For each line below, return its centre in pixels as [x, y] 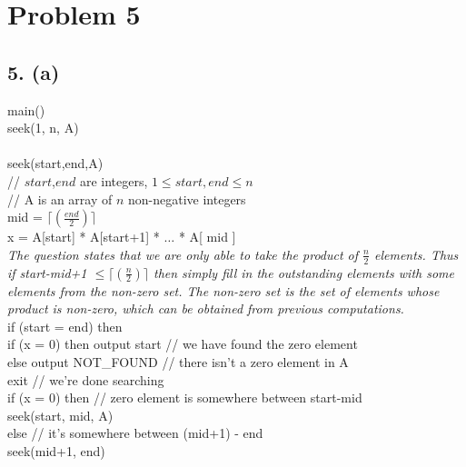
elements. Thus [416, 254]
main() [26, 109]
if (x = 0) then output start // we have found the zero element [183, 344]
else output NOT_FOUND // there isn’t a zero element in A [178, 361]
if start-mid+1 [47, 272]
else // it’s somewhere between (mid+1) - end [135, 433]
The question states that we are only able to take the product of [183, 254]
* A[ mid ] [207, 237]
